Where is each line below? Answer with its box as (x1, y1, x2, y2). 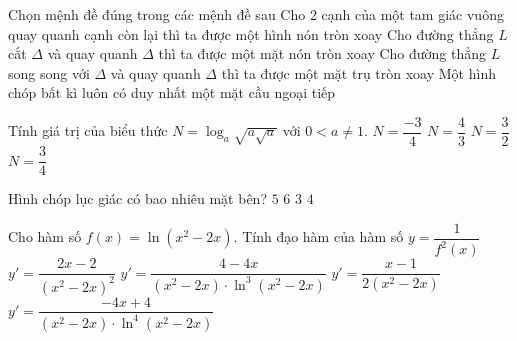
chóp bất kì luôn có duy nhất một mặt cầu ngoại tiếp (8, 82, 336, 103)
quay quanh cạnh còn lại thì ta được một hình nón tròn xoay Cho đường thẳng (8, 23, 494, 44)
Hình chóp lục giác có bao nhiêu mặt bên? (8, 188, 267, 209)
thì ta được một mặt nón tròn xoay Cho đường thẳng (158, 43, 487, 64)
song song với (8, 62, 90, 83)
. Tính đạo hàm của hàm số (233, 226, 404, 247)
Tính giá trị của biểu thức (8, 120, 168, 141)
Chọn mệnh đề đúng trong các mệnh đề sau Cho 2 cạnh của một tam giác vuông (8, 4, 504, 24)
